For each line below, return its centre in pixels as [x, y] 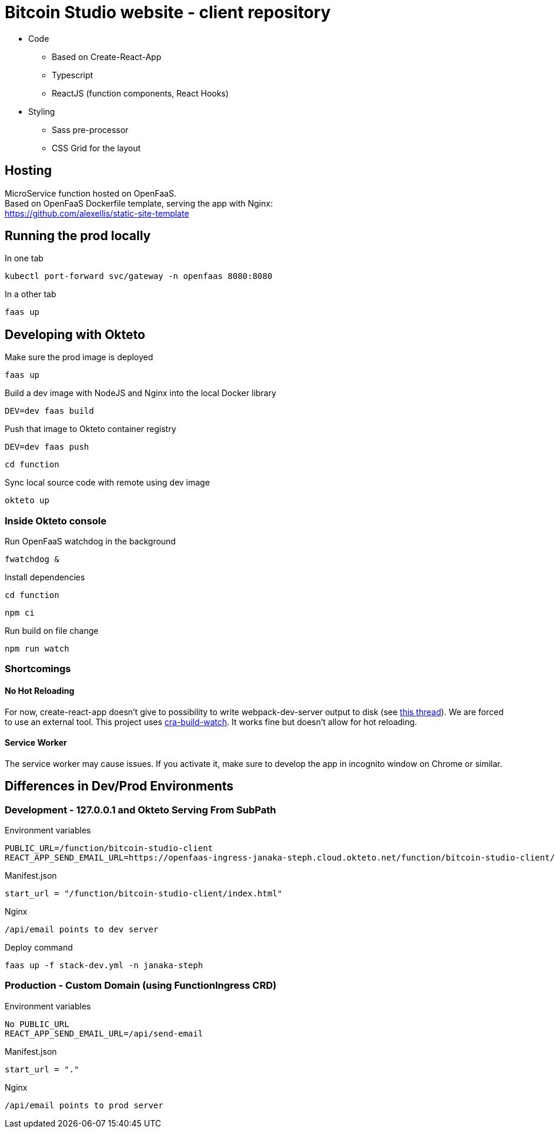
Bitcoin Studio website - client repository [168, 12]
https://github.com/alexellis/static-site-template [97, 213]
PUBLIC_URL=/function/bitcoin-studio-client [109, 848]
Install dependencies [45, 577]
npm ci [20, 613]
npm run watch [37, 649]
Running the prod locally [78, 236]
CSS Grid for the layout [96, 148]
